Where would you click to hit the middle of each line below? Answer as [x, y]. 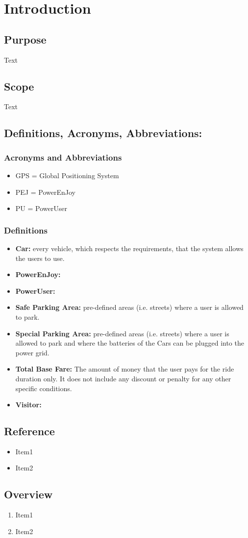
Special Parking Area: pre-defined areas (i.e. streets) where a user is [122, 333]
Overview [28, 494]
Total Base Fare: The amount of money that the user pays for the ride [125, 369]
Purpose [25, 39]
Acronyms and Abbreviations [63, 157]
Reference [29, 431]
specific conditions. [44, 388]
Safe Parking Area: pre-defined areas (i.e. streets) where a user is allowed [129, 307]
